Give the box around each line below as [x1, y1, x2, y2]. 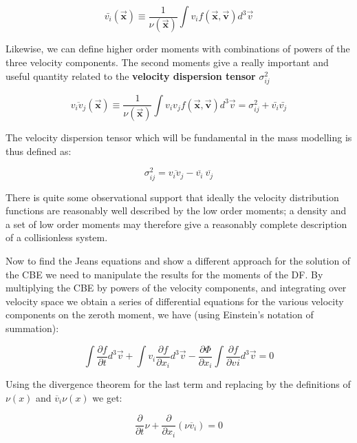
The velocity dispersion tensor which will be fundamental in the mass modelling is [6, 130, 352, 145]
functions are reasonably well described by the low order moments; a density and [6, 203, 347, 218]
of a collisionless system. [6, 230, 108, 245]
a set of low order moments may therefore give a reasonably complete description [6, 216, 347, 231]
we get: [92, 390, 122, 404]
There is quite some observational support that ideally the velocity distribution [6, 189, 339, 204]
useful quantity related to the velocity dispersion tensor [6, 68, 256, 83]
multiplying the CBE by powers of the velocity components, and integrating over [6, 280, 347, 295]
